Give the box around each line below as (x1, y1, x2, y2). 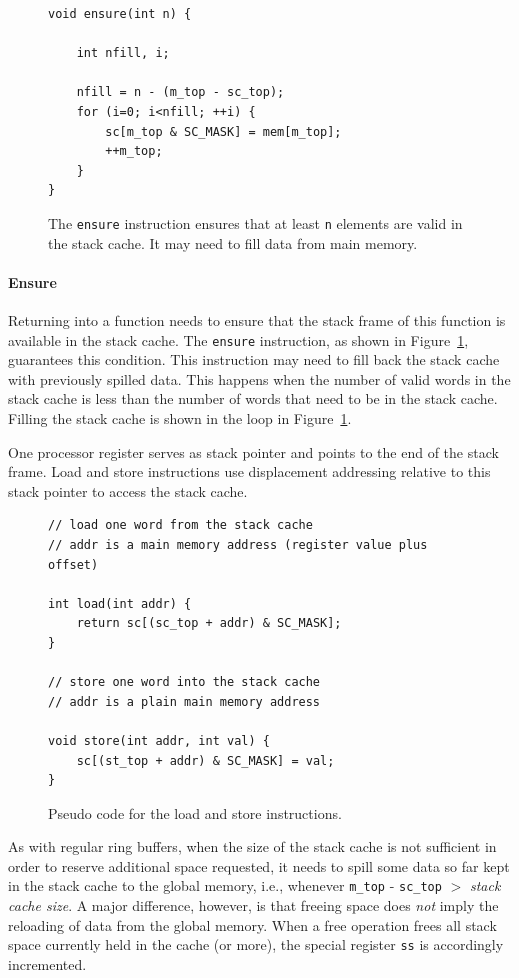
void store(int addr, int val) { (48, 733, 270, 748)
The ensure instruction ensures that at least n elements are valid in (48, 212, 463, 233)
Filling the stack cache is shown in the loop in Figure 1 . (8, 408, 352, 429)
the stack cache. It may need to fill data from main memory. (48, 232, 418, 253)
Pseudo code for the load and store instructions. (48, 802, 342, 823)
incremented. (8, 953, 87, 974)
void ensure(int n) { (48, 7, 192, 21)
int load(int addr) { (48, 596, 192, 611)
